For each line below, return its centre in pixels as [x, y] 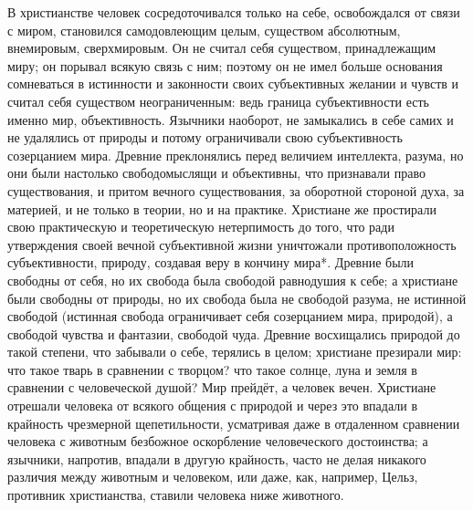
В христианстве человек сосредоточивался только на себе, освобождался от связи [234, 12]
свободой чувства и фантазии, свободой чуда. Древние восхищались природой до [234, 333]
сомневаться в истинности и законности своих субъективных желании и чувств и [233, 83]
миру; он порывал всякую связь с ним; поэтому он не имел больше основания [225, 65]
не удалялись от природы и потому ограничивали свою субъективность [205, 137]
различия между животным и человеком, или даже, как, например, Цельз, [213, 477]
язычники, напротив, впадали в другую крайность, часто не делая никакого [217, 458]
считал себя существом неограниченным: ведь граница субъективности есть [218, 101]
